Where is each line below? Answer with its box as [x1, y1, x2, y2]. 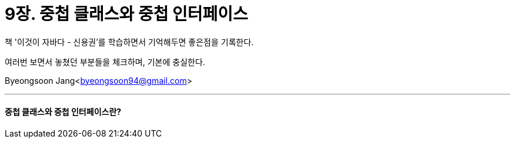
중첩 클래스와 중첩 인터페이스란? [5, 107, 122, 117]
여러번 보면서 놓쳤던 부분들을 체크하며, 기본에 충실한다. [5, 56, 205, 67]
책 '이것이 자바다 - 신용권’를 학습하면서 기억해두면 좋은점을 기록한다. [5, 36, 254, 47]
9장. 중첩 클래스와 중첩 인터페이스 [5, 4, 248, 24]
